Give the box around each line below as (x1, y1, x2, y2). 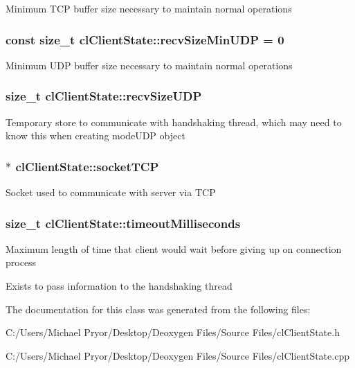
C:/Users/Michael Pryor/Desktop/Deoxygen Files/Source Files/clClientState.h (6, 325, 340, 340)
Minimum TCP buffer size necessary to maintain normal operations (6, 1, 292, 15)
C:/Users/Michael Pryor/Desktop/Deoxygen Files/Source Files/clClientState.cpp (6, 348, 349, 362)
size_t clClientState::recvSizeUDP (6, 87, 202, 105)
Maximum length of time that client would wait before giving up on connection (6, 241, 342, 256)
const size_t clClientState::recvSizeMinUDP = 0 (6, 30, 284, 48)
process (6, 255, 37, 270)
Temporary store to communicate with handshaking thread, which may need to (6, 114, 342, 129)
